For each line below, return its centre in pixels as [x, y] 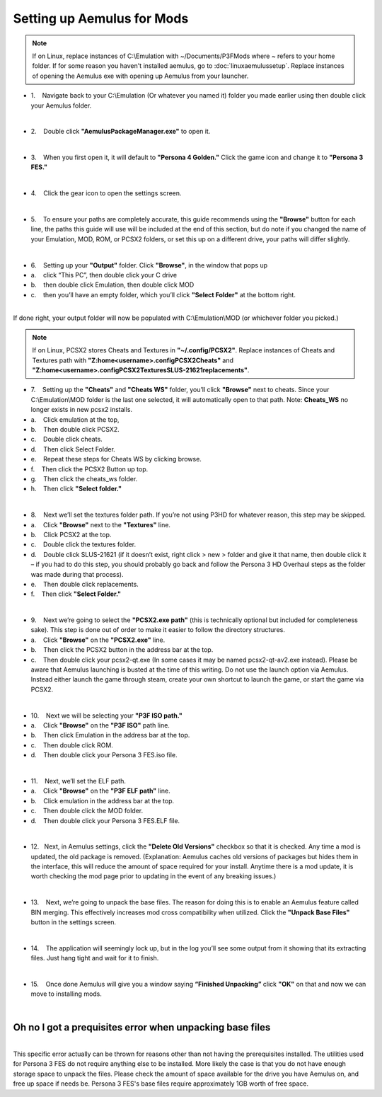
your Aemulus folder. [61, 105]
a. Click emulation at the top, [75, 419]
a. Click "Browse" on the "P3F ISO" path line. [100, 725]
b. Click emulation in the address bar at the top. [103, 800]
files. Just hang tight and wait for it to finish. [95, 958]
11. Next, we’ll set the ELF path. [79, 781]
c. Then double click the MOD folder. [87, 811]
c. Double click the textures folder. [83, 544]
